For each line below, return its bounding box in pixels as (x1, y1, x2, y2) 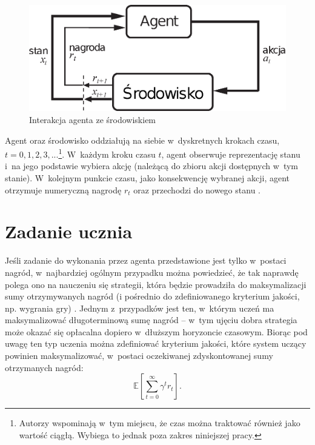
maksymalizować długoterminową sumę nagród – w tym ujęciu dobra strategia (5, 313, 297, 326)
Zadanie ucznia (5, 219, 133, 244)
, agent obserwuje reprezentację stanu (161, 147, 300, 160)
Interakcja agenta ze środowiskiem (29, 113, 156, 125)
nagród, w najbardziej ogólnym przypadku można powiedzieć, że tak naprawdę (5, 266, 299, 278)
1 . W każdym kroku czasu (58, 146, 156, 160)
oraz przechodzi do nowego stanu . (133, 183, 260, 196)
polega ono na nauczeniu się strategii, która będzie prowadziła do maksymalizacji (5, 278, 307, 290)
